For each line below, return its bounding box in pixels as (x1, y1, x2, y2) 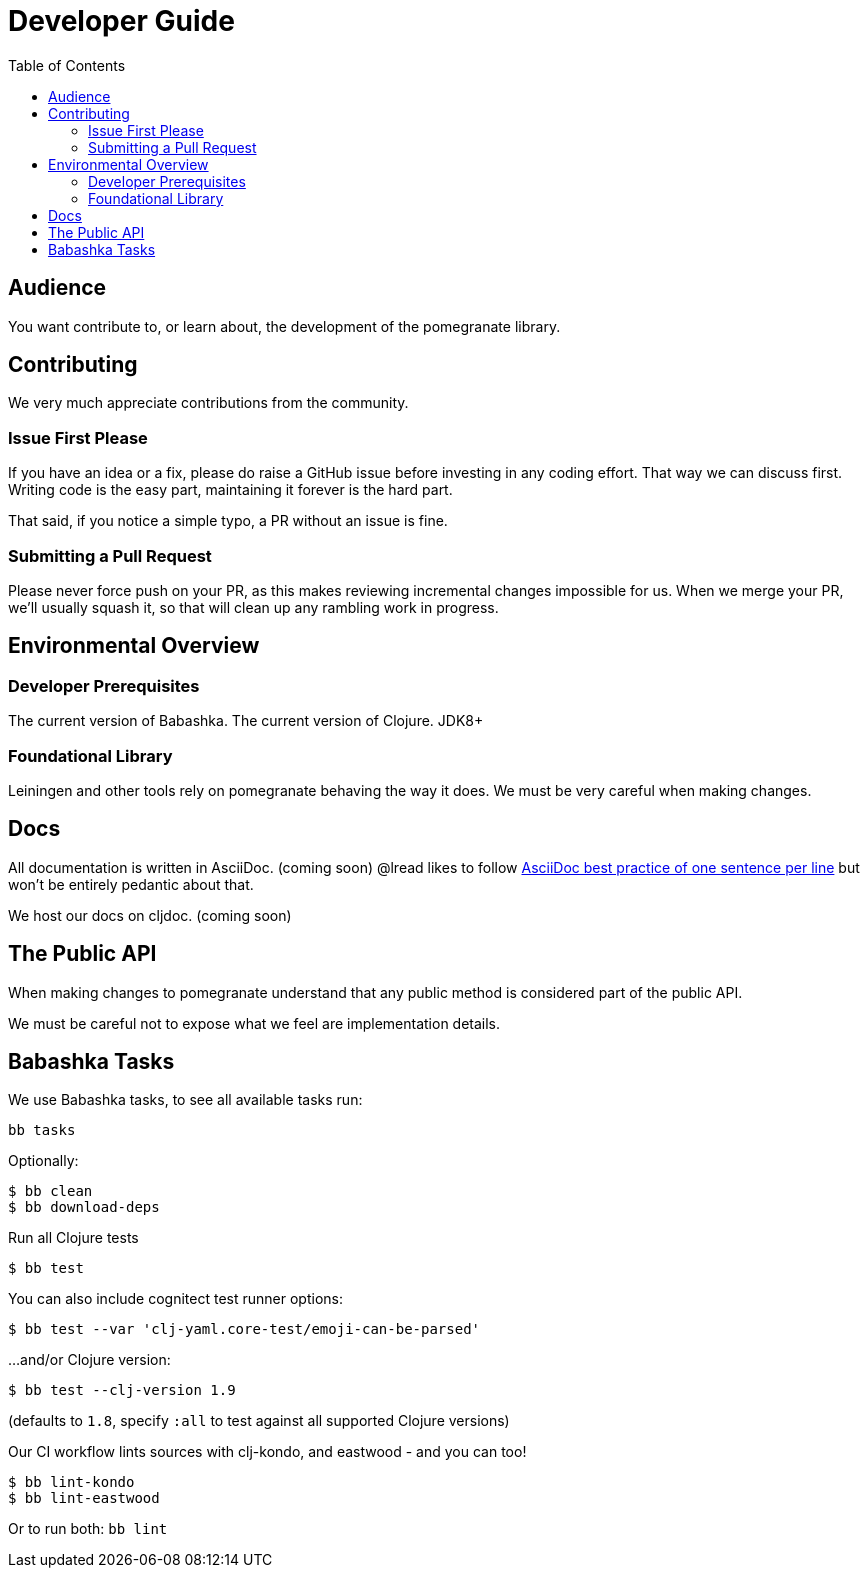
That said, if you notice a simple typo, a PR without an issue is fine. (8, 512, 448, 530)
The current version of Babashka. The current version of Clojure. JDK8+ (8, 712, 484, 730)
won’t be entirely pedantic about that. (8, 875, 254, 893)
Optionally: (8, 1152, 79, 1170)
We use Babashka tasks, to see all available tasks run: (8, 1091, 363, 1109)
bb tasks (8, 1122, 76, 1139)
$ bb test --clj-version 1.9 (8, 1382, 236, 1399)
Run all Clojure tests (8, 1229, 139, 1247)
